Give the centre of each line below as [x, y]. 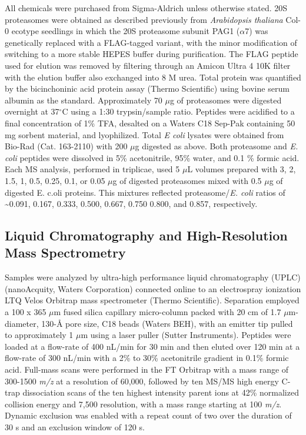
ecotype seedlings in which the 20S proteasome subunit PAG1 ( [126, 31]
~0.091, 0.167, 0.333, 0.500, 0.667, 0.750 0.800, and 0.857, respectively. [131, 204]
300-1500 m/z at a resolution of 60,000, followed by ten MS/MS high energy [142, 381]
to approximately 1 [39, 335]
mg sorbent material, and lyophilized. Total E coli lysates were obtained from [144, 134]
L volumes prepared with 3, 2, [242, 169]
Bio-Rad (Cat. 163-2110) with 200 [66, 146]
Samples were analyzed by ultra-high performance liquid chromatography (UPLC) [153, 277]
